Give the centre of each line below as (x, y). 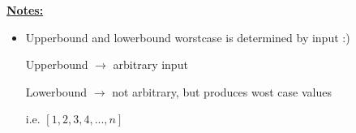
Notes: (25, 10)
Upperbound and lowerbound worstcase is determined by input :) (188, 37)
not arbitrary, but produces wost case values (222, 91)
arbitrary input (150, 64)
